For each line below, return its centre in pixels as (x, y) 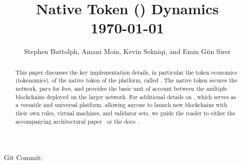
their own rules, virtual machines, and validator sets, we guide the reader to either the (125, 113)
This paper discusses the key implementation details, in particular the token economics (126, 72)
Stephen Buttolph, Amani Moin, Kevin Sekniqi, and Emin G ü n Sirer (127, 51)
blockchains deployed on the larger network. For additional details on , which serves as (126, 96)
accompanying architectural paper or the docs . (78, 121)
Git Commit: (23, 157)
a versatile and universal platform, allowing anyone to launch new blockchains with (121, 105)
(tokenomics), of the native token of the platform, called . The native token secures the (126, 80)
